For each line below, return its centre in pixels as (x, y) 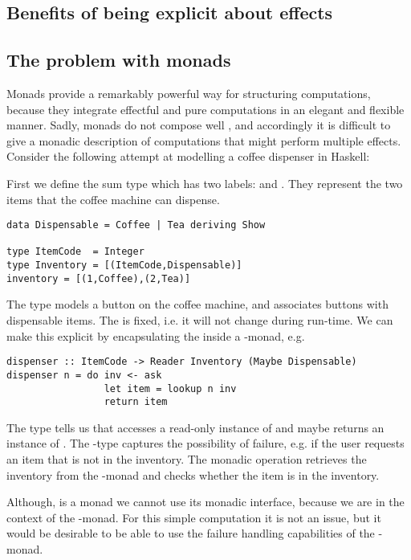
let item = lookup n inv (170, 388)
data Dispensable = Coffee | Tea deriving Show (136, 225)
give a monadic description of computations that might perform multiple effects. (204, 140)
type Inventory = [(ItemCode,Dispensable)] (124, 266)
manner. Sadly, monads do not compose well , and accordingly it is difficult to (199, 125)
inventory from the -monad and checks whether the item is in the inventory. (193, 474)
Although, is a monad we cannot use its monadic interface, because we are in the (205, 502)
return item (136, 402)
